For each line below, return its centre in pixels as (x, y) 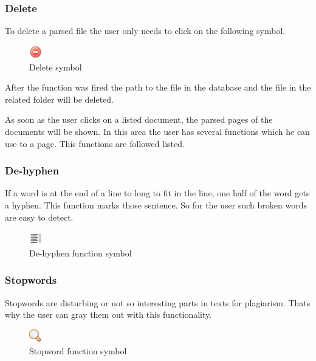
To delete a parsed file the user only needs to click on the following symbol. (145, 31)
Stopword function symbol (78, 350)
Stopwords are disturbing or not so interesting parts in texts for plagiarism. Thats (158, 302)
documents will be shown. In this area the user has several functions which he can (157, 131)
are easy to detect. (39, 217)
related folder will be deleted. (59, 99)
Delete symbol (56, 67)
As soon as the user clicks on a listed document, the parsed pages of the (139, 119)
